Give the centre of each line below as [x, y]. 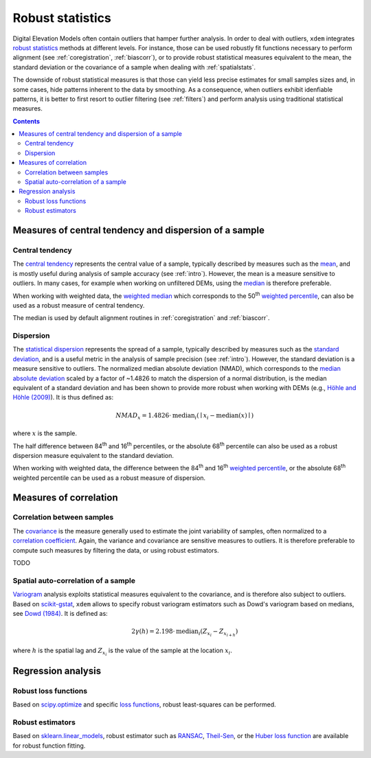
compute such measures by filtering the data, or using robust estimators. [116, 550]
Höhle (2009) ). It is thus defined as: [63, 398]
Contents [26, 121]
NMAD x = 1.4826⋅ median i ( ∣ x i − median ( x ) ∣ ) [185, 416]
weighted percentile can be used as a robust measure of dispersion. [109, 478]
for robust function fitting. [49, 746]
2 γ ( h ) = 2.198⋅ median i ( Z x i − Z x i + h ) [185, 633]
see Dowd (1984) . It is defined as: [60, 613]
